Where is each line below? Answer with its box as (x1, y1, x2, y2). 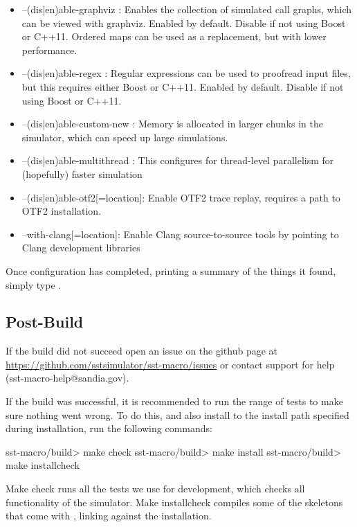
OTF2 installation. (21, 204, 102, 218)
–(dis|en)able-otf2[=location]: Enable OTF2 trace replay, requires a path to (21, 190, 340, 204)
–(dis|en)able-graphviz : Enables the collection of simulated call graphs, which (21, 2, 352, 16)
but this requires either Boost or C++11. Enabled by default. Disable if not (21, 79, 344, 93)
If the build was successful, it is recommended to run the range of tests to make (6, 394, 343, 409)
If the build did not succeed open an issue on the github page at (6, 343, 278, 358)
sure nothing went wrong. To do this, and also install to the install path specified (6, 407, 349, 422)
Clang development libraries (21, 240, 140, 255)
